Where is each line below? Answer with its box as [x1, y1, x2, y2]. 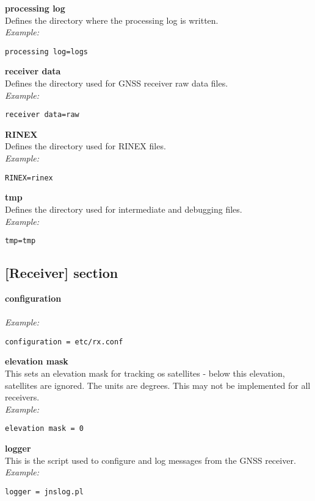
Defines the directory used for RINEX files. [5, 140, 166, 152]
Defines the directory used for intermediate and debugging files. [5, 202, 242, 215]
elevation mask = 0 [5, 424, 84, 433]
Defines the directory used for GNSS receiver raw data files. [5, 77, 228, 90]
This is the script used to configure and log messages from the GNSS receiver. [5, 453, 296, 466]
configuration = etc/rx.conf [5, 337, 123, 346]
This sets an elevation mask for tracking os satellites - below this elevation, [5, 366, 285, 379]
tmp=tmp [5, 236, 36, 246]
